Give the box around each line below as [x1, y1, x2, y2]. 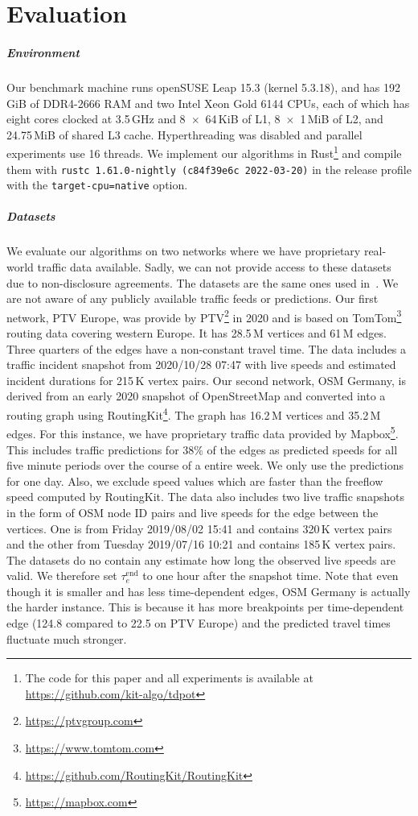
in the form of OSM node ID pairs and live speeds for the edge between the [6, 503, 379, 520]
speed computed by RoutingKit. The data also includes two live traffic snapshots [6, 488, 404, 505]
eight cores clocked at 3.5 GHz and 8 [6, 110, 186, 127]
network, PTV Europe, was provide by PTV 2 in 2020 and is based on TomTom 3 [6, 306, 402, 325]
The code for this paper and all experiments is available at [25, 669, 313, 686]
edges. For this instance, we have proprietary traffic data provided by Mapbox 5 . [6, 423, 399, 441]
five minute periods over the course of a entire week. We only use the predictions [6, 457, 404, 474]
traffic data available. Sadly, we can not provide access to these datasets [37, 259, 391, 275]
